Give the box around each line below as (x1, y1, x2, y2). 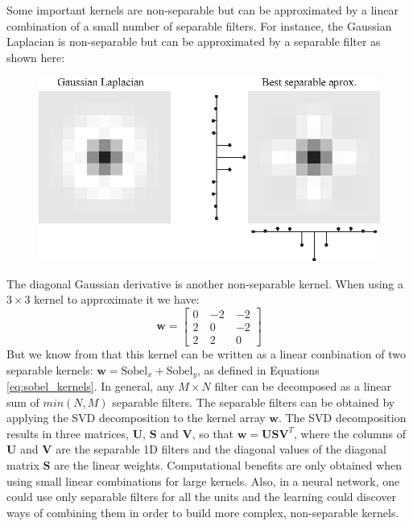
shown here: (6, 48, 65, 65)
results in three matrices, (6, 425, 129, 441)
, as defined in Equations (197, 361, 320, 378)
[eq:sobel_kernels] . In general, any (6, 378, 175, 395)
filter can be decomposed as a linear (214, 378, 391, 395)
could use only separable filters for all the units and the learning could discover (6, 488, 396, 505)
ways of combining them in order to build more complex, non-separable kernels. (6, 503, 399, 520)
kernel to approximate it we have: (34, 291, 200, 308)
